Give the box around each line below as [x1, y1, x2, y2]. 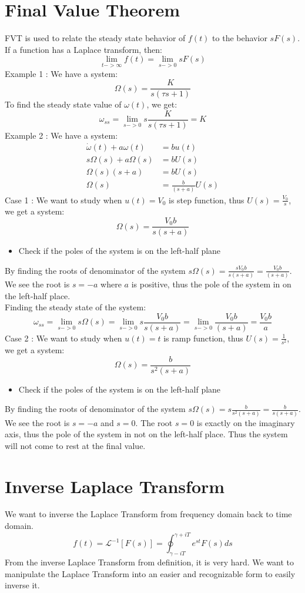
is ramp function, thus [163, 331, 243, 344]
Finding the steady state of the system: [5, 301, 146, 313]
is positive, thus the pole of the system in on [131, 278, 291, 290]
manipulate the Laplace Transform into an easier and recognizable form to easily [5, 567, 296, 579]
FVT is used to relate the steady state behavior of [5, 32, 186, 44]
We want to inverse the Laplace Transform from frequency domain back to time [5, 508, 292, 520]
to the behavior [212, 32, 267, 44]
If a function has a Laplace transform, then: [5, 43, 163, 55]
